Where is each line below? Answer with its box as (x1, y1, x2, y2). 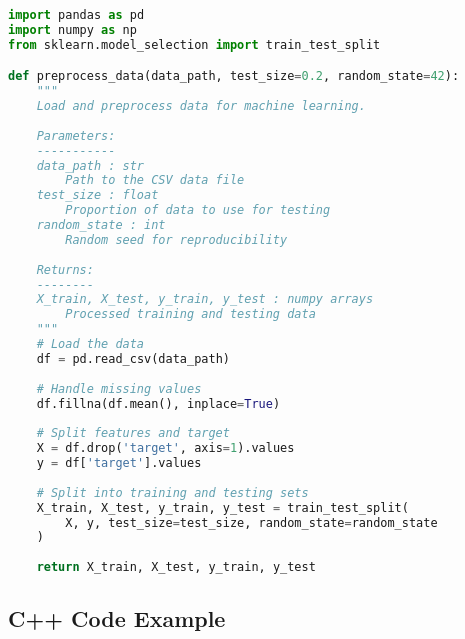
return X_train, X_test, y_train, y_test (36, 560, 316, 575)
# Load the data (36, 337, 145, 352)
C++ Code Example (8, 603, 226, 634)
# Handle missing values (36, 381, 202, 396)
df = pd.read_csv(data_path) (36, 351, 230, 366)
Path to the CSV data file (65, 173, 245, 188)
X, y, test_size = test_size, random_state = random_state (65, 515, 438, 530)
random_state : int (36, 218, 166, 233)
